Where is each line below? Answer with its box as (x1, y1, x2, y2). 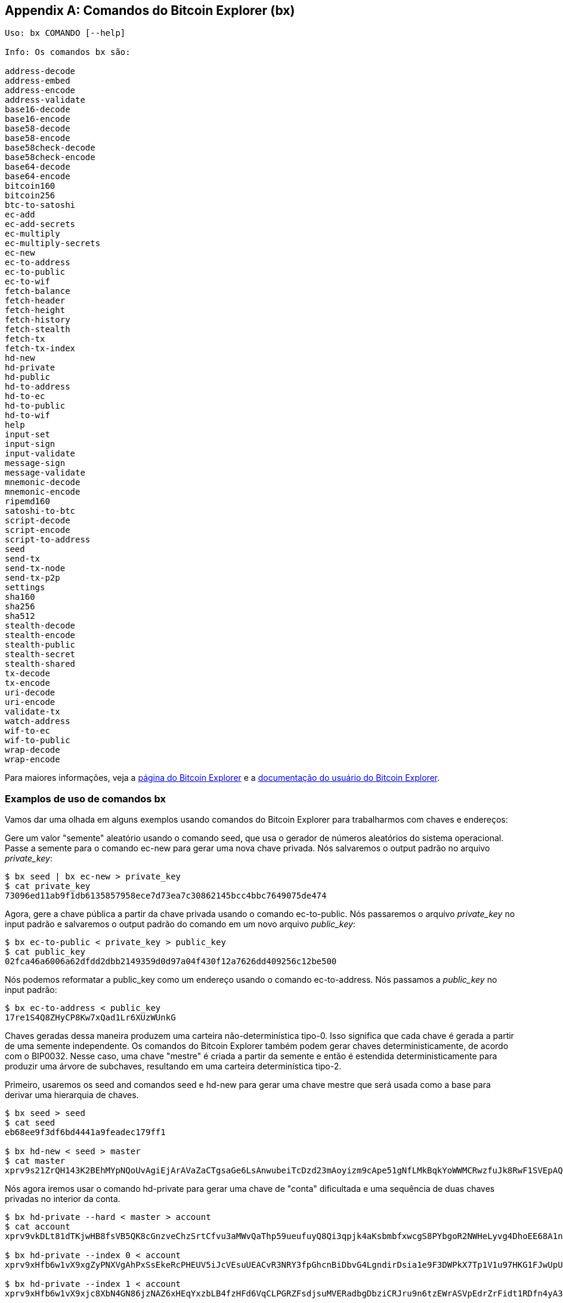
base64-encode (5, 171, 70, 182)
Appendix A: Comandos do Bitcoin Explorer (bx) (5, 3, 295, 18)
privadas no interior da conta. (5, 1194, 120, 1204)
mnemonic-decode (5, 477, 81, 488)
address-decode (5, 66, 76, 76)
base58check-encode (5, 152, 95, 163)
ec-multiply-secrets (5, 238, 101, 249)
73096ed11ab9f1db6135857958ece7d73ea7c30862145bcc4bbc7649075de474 (5, 891, 327, 901)
